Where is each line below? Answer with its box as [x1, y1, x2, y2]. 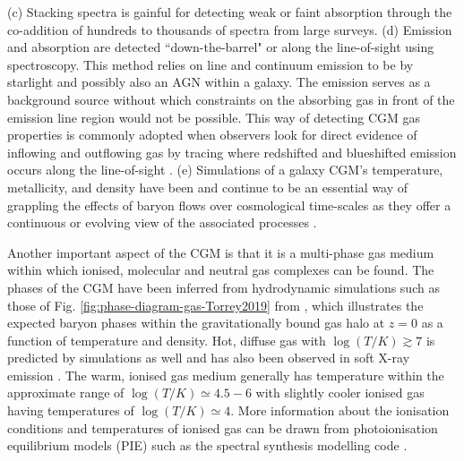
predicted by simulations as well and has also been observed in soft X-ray [7, 348, 410, 367]
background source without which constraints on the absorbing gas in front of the [7, 90, 455, 108]
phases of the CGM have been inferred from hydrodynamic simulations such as [7, 277, 440, 296]
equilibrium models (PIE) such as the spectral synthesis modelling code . [7, 436, 408, 455]
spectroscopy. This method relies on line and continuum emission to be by [7, 55, 414, 73]
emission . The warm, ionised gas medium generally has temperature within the [7, 365, 444, 384]
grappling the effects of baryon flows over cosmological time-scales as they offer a [7, 195, 451, 214]
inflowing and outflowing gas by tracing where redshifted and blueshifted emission [7, 142, 457, 161]
